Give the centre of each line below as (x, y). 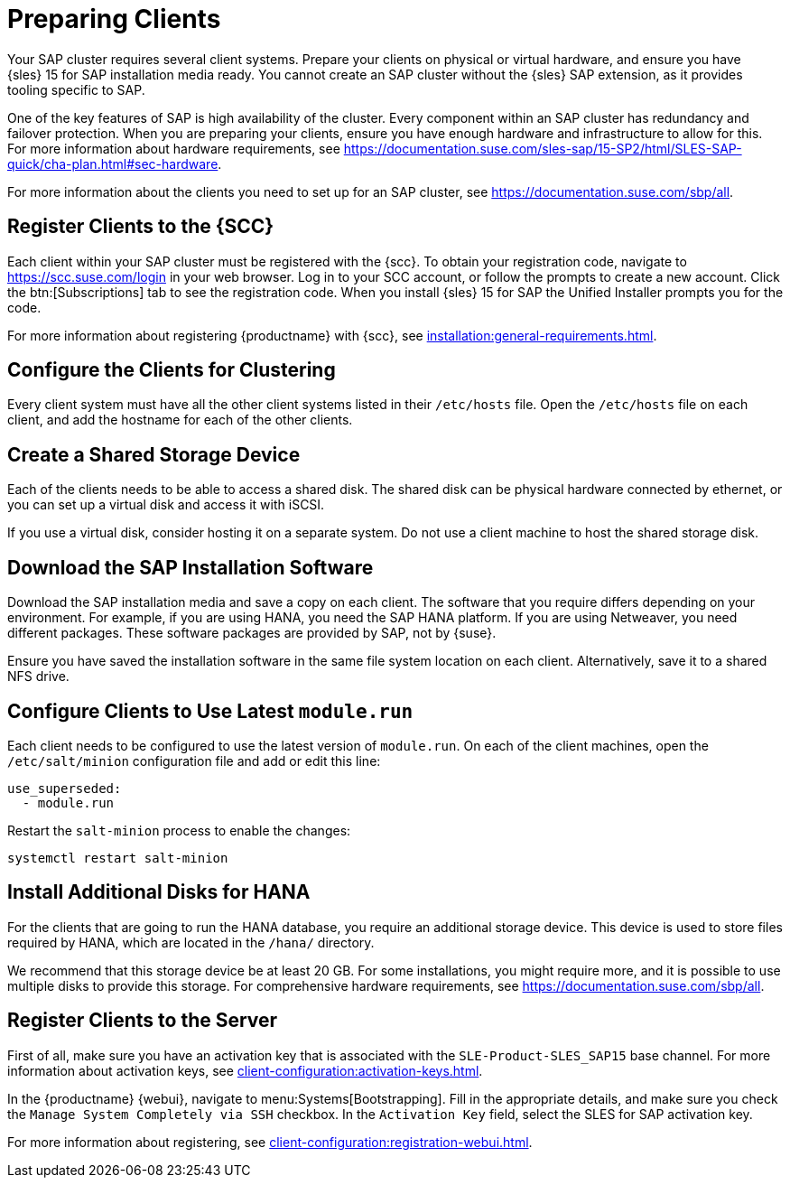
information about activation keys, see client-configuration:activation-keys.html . (245, 1070)
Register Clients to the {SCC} (141, 227)
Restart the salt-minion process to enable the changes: (179, 830)
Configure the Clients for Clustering (172, 370)
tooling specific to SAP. (76, 89)
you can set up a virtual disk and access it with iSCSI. (166, 505)
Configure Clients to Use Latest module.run (210, 711)
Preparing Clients (114, 19)
